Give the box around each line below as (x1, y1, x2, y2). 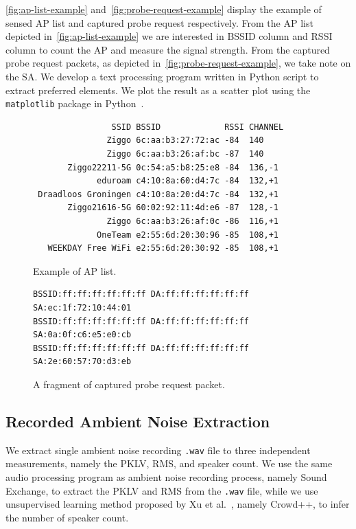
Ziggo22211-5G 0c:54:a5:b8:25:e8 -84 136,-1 (67, 162, 278, 172)
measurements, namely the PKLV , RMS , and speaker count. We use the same (5, 456, 333, 471)
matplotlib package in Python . (5, 96, 144, 111)
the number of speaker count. (5, 510, 129, 524)
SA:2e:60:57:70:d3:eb (33, 357, 132, 367)
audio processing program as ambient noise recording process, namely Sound (5, 469, 327, 484)
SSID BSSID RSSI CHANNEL (111, 122, 284, 132)
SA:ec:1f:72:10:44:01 (33, 302, 132, 313)
